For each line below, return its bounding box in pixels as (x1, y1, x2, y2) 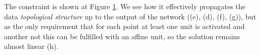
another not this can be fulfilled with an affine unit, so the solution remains (4, 31, 240, 41)
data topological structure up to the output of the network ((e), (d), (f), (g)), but (4, 11, 256, 21)
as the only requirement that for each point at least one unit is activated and (4, 21, 245, 32)
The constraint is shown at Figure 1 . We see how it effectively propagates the (4, 1, 246, 11)
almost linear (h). (4, 41, 59, 51)
